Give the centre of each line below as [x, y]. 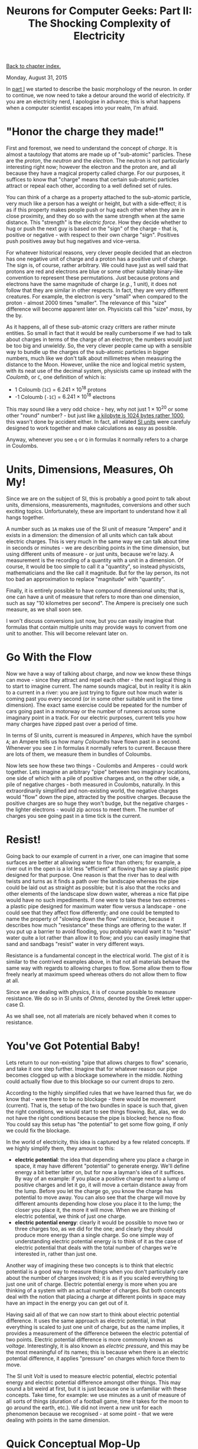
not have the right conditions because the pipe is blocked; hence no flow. [95, 1117]
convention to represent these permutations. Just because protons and [93, 278]
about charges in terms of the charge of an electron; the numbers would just [99, 339]
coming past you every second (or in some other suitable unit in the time [95, 698]
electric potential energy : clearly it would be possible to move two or [99, 1222]
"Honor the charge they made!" [85, 132]
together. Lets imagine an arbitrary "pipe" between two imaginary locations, [98, 772]
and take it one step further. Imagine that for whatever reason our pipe [92, 1068]
